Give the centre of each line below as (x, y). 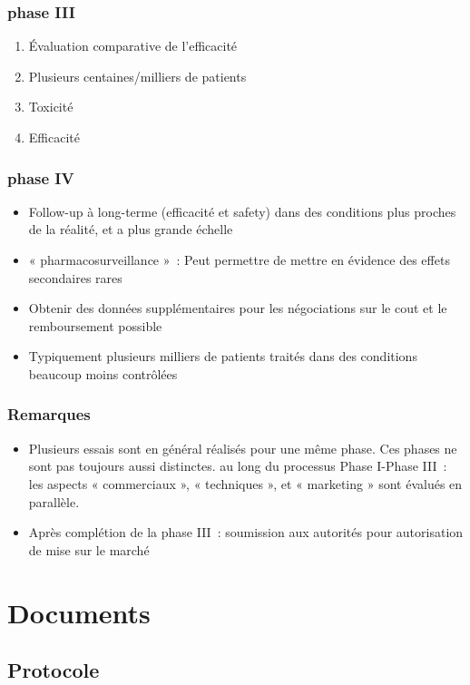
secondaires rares (75, 277)
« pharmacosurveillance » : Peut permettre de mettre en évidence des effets (239, 259)
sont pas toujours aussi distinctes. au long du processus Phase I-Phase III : (238, 466)
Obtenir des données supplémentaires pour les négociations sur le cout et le (238, 308)
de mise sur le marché (89, 549)
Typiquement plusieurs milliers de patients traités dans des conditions (223, 356)
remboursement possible (95, 325)
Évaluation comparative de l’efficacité (133, 46)
